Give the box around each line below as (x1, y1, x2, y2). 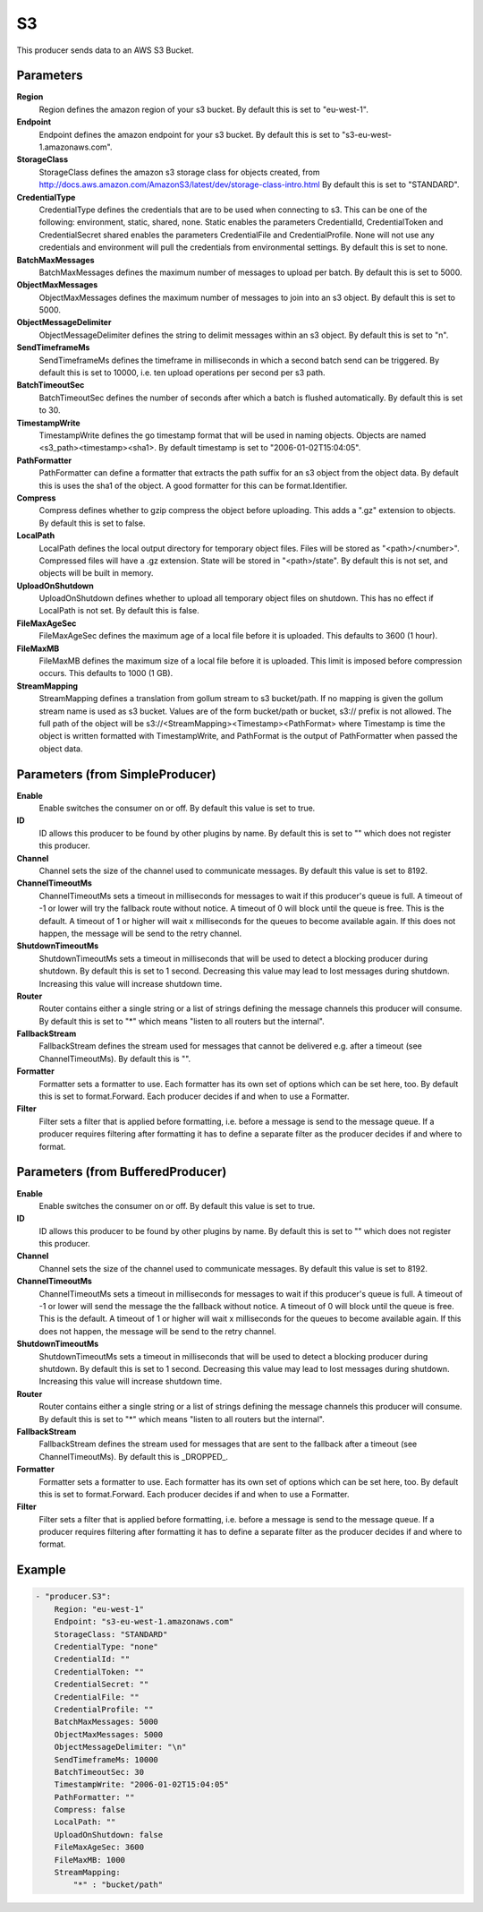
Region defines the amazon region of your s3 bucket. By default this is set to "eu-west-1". (38, 104, 369, 115)
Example (16, 1563, 66, 1578)
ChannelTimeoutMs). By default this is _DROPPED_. (38, 1451, 228, 1462)
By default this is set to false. (38, 518, 146, 528)
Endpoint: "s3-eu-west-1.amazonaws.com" (54, 1616, 234, 1627)
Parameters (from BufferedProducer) (16, 1164, 227, 1179)
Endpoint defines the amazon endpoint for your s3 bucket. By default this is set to (38, 129, 340, 140)
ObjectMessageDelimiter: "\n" (54, 1742, 187, 1753)
